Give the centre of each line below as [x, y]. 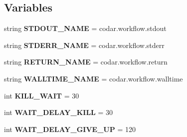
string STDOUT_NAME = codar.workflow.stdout [85, 28]
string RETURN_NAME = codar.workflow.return [86, 62]
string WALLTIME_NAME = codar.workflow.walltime [93, 78]
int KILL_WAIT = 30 [42, 95]
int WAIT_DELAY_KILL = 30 [58, 112]
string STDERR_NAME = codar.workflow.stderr [84, 45]
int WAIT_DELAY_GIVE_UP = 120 [70, 129]
